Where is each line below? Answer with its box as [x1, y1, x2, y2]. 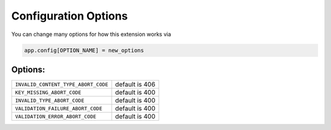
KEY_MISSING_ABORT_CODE [15, 89, 82, 96]
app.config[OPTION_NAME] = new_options [24, 46, 144, 54]
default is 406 [115, 80, 156, 88]
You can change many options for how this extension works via [11, 31, 172, 38]
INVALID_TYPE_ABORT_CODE [15, 97, 85, 104]
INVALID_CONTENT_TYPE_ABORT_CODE [15, 81, 108, 88]
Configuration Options [11, 9, 128, 23]
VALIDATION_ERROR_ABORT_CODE [15, 113, 97, 120]
